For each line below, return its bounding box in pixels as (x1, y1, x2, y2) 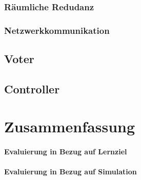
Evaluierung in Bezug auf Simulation (4, 166, 137, 177)
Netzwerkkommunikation (4, 24, 110, 36)
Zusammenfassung (4, 116, 135, 137)
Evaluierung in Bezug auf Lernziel (4, 146, 127, 157)
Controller (4, 81, 60, 96)
